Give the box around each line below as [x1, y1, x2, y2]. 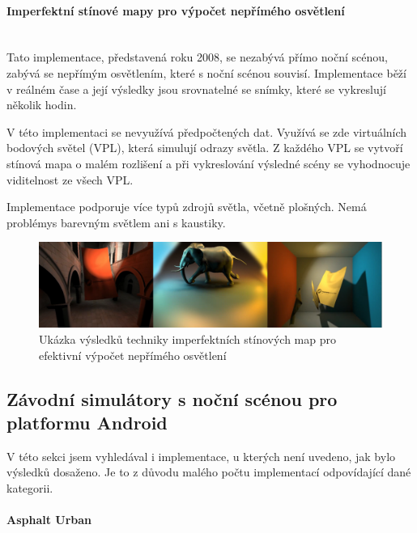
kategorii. [6, 479, 53, 496]
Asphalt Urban [6, 511, 92, 528]
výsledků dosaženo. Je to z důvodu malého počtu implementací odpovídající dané [6, 463, 411, 480]
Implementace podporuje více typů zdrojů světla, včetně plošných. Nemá [6, 198, 367, 215]
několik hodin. [6, 96, 77, 113]
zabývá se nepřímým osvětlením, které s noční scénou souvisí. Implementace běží [6, 64, 406, 81]
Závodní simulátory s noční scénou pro [6, 386, 338, 411]
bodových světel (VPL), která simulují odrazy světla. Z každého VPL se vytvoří [6, 139, 403, 156]
